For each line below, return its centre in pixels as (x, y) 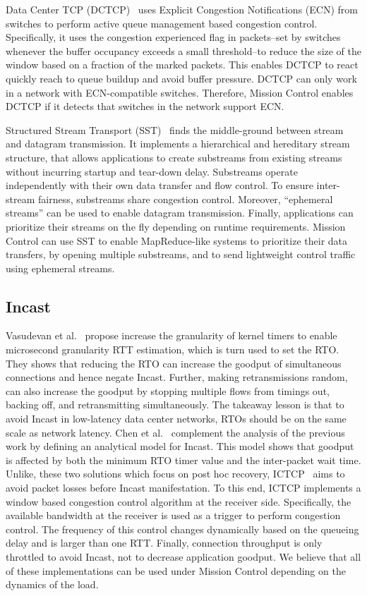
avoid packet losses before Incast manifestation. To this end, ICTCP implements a (183, 488)
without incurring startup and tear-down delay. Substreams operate (152, 171)
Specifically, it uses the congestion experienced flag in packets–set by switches (173, 37)
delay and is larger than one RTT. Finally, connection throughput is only (164, 543)
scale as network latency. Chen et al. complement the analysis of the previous (175, 432)
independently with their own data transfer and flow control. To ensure (160, 185)
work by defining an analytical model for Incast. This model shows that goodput (180, 446)
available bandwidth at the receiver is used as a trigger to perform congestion (173, 515)
